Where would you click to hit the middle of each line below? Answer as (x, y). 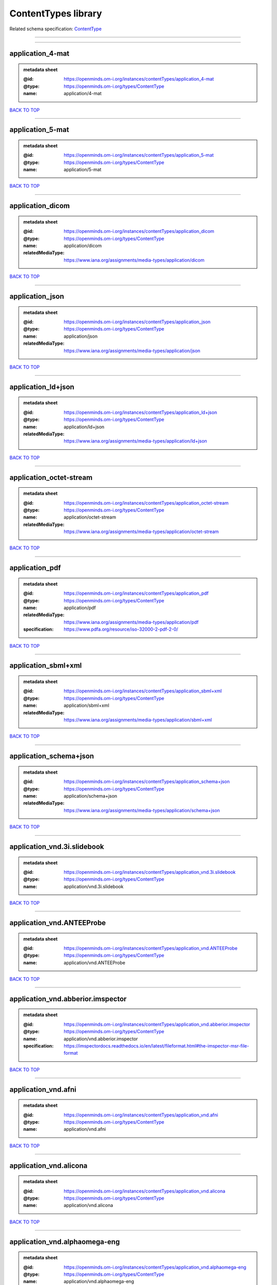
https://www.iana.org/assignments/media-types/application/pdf (131, 622)
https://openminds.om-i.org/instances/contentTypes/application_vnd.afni (141, 1115)
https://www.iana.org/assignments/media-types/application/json (132, 351)
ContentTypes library (56, 13)
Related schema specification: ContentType (56, 29)
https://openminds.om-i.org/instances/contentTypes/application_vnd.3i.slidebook (150, 872)
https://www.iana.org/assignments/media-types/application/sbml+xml (138, 720)
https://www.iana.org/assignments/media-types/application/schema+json (142, 810)
